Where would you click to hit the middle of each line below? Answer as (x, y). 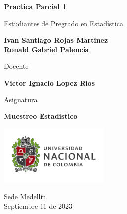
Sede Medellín (25, 196)
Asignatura (21, 99)
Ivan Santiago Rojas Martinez (56, 40)
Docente (16, 66)
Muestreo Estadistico (41, 116)
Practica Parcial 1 (35, 6)
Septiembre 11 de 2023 (38, 206)
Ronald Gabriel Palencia (47, 49)
